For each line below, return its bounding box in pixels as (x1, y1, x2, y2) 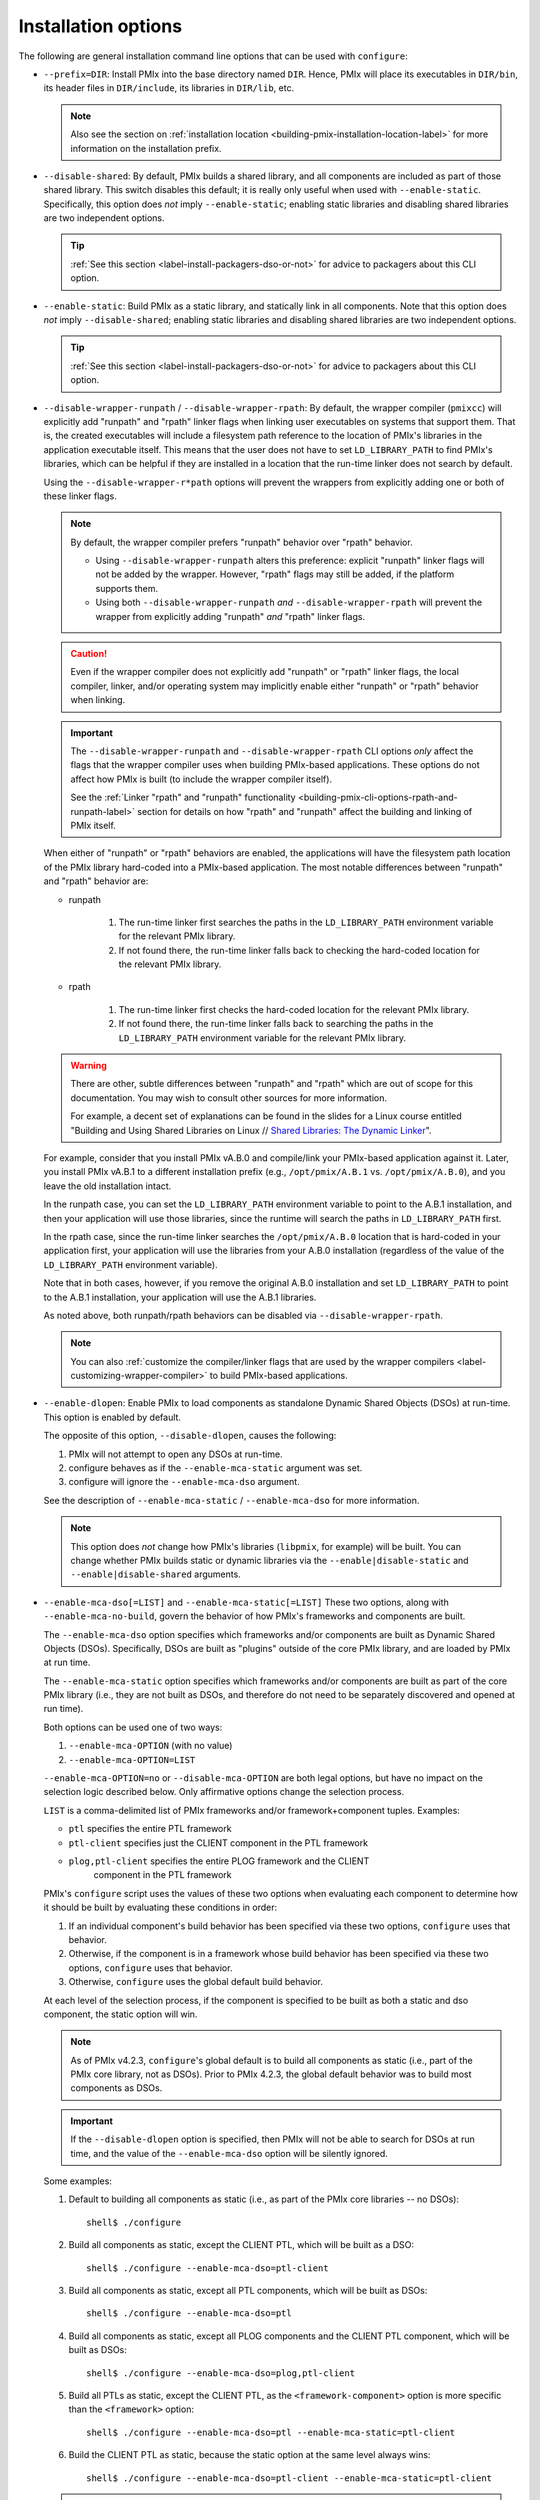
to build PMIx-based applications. (209, 1370, 349, 1382)
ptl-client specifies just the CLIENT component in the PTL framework (68, 1836, 369, 1849)
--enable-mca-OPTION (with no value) (68, 1740, 233, 1752)
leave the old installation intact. (43, 1180, 172, 1192)
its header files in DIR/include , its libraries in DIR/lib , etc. (43, 82, 295, 94)
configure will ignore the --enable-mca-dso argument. (68, 1476, 300, 1488)
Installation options (18, 15, 183, 37)
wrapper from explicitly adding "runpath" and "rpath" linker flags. (95, 610, 365, 622)
